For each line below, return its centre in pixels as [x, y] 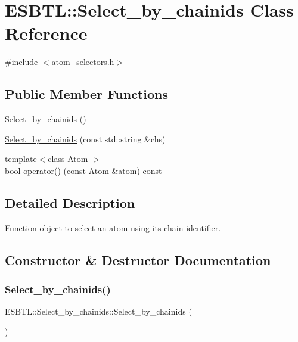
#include [21, 62]
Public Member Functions [86, 94]
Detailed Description [70, 202]
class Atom [68, 159]
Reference [46, 33]
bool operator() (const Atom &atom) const [83, 170]
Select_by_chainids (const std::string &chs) [85, 139]
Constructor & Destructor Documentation [138, 259]
